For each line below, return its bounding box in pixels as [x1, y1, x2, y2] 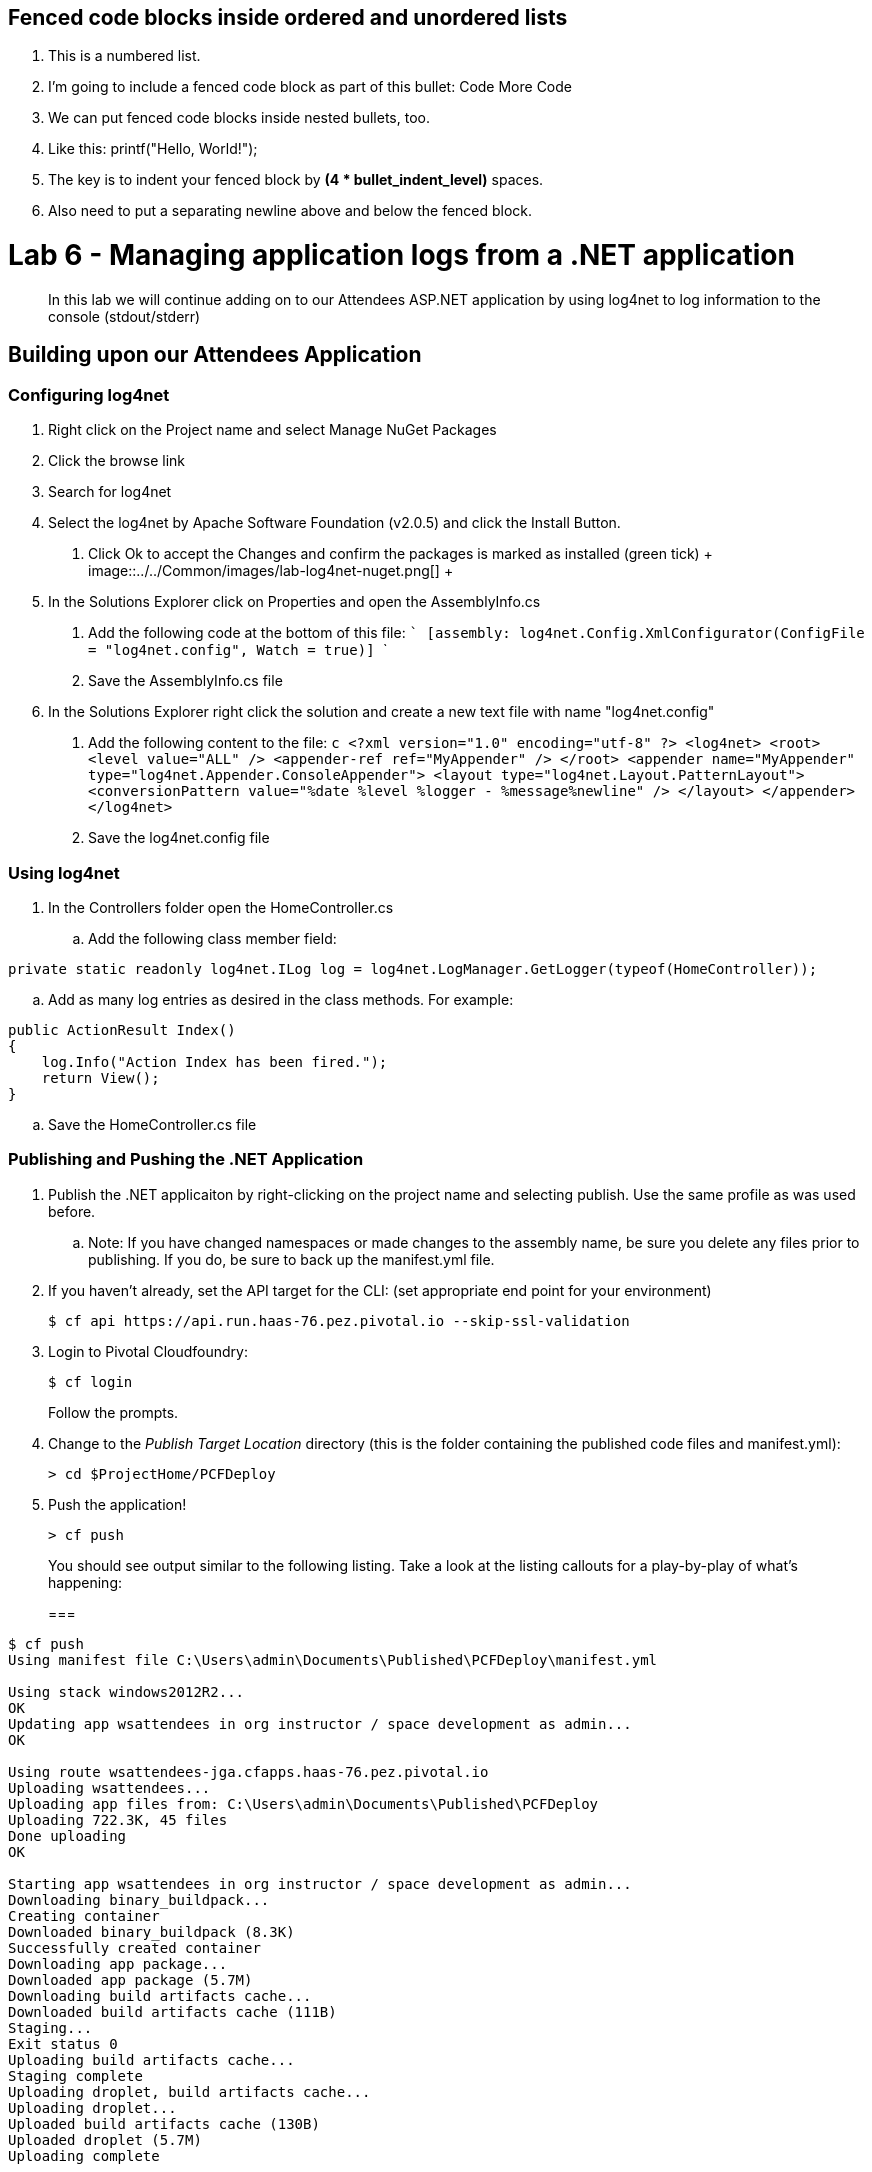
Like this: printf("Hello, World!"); [48, 140, 258, 158]
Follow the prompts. [48, 1403, 179, 1421]
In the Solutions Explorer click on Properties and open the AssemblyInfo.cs [48, 593, 541, 611]
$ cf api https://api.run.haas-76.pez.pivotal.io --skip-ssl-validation [48, 1312, 630, 1329]
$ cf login [48, 1373, 133, 1390]
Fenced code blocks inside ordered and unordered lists [8, 5, 568, 30]
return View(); [41, 1069, 160, 1086]
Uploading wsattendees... [8, 1779, 211, 1796]
